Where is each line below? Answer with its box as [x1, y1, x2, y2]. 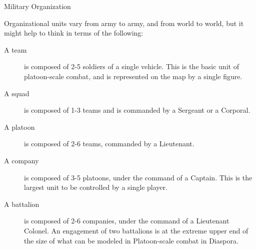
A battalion [4, 198, 39, 209]
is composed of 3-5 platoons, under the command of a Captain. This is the [24, 172, 252, 182]
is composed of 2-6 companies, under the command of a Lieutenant [24, 215, 229, 226]
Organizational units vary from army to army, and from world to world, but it [4, 18, 244, 28]
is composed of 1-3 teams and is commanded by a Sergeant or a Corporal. [24, 105, 250, 115]
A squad [4, 88, 29, 98]
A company [4, 155, 39, 165]
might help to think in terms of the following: [4, 28, 143, 38]
